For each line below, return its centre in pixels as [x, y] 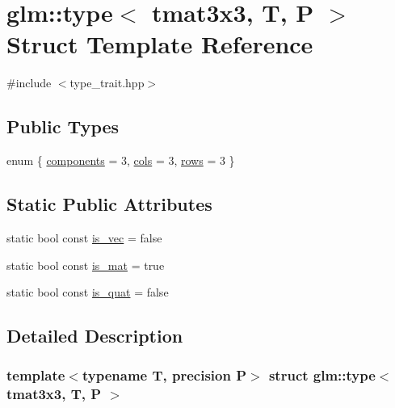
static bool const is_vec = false [84, 237]
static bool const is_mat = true [86, 265]
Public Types [63, 126]
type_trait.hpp [107, 83]
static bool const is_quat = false [88, 292]
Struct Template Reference [160, 44]
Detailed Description [95, 336]
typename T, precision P [164, 375]
